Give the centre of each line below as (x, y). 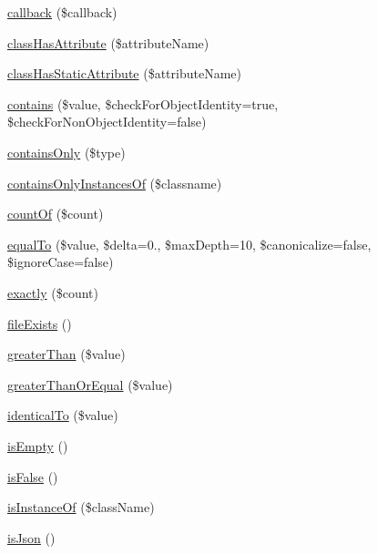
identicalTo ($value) (63, 415)
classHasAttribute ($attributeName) (108, 42)
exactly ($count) (53, 292)
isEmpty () (38, 445)
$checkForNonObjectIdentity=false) (107, 122)
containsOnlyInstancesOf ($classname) (115, 183)
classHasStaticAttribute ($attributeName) (124, 73)
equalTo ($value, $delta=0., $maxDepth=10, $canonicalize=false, (189, 244)
